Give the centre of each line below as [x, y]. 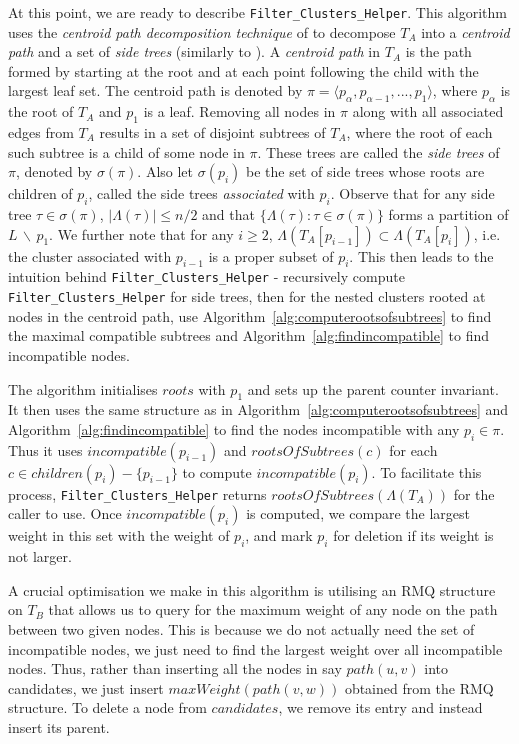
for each [413, 449]
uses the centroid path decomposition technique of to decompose [202, 31]
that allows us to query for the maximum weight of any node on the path [273, 609]
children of [40, 193]
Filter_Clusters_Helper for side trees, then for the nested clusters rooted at [247, 296]
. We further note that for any [141, 233]
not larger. [40, 556]
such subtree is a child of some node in [126, 151]
